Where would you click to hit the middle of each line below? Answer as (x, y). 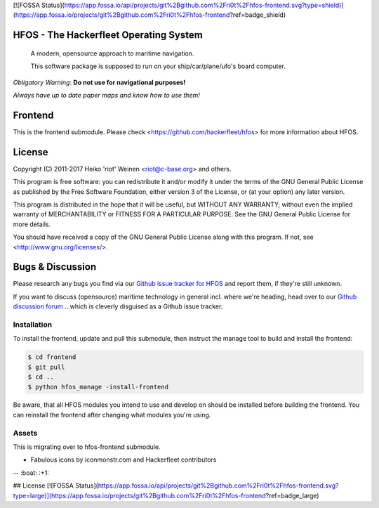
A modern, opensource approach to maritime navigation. (112, 53)
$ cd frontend (52, 357)
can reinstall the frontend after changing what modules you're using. (112, 415)
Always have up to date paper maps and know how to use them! (106, 95)
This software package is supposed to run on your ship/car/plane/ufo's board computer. (158, 66)
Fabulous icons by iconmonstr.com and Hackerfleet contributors (124, 460)
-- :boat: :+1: (31, 473)
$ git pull (46, 367)
